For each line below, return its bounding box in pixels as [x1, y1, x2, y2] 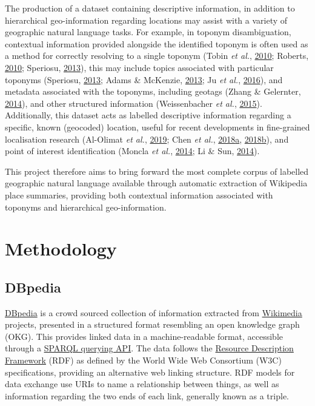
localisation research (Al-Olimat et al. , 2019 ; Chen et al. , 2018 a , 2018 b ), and [5, 132, 289, 145]
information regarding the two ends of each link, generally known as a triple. [5, 389, 289, 402]
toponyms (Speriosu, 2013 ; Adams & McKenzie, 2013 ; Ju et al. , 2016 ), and [5, 73, 283, 86]
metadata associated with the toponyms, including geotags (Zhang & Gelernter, [5, 85, 301, 98]
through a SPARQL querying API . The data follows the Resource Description [5, 342, 294, 354]
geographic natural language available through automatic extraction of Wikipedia [5, 177, 308, 189]
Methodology [5, 236, 117, 261]
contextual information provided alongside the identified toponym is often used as [5, 37, 308, 50]
